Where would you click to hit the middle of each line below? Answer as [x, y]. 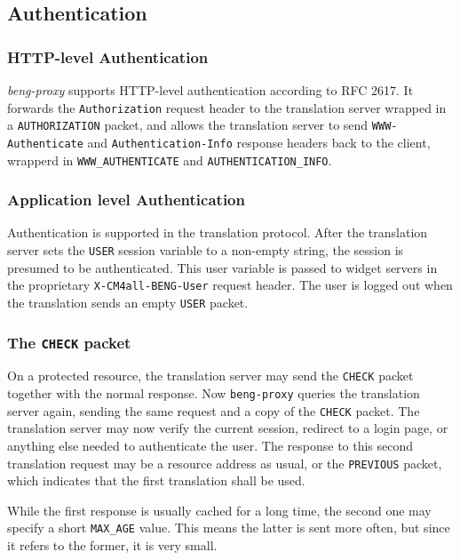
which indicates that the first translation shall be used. [156, 480]
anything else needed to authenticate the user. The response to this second [210, 445]
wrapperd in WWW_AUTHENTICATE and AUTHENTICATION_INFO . [170, 160]
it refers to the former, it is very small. [112, 545]
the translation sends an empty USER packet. [128, 302]
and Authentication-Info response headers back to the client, [259, 142]
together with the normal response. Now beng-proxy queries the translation [214, 393]
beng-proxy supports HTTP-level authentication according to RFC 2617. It [210, 90]
